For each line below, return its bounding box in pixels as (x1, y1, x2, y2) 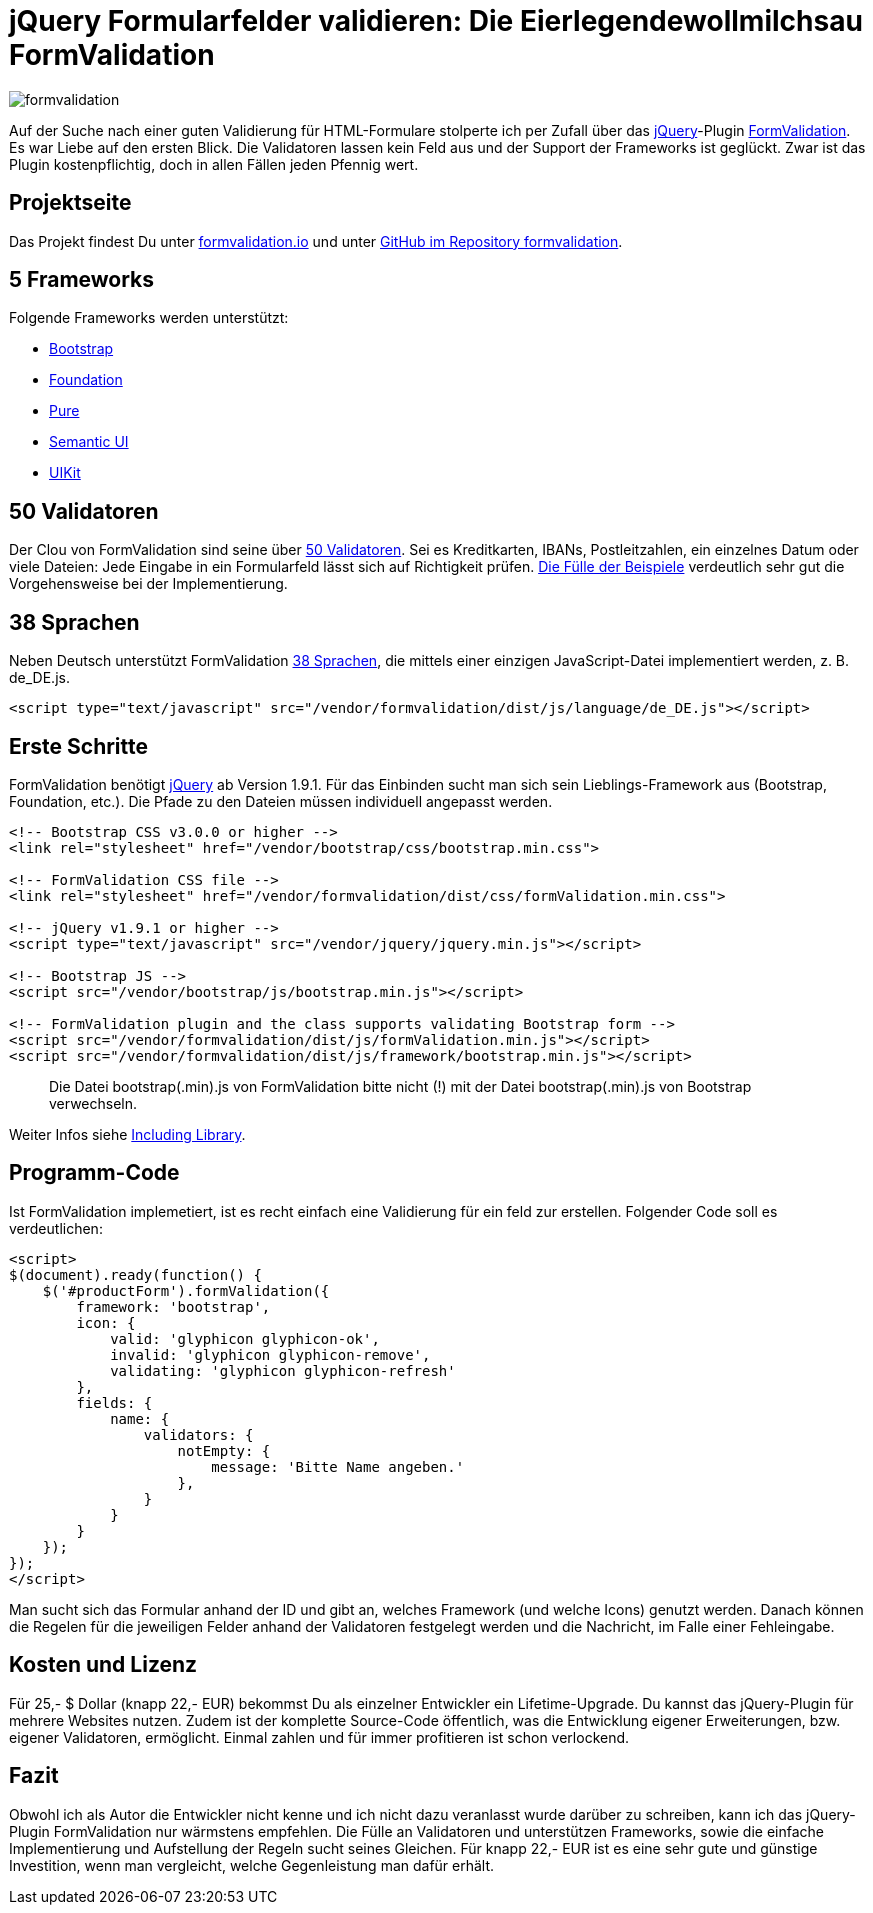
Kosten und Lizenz (9, 1652, 198, 1678)
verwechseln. (49, 1094, 138, 1112)
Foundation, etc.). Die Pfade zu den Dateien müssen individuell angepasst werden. (9, 792, 553, 810)
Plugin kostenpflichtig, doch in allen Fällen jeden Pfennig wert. (9, 155, 419, 173)
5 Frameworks (9, 267, 155, 293)
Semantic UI (49, 433, 129, 451)
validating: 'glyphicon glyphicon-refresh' (110, 1362, 456, 1379)
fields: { (76, 1394, 153, 1411)
